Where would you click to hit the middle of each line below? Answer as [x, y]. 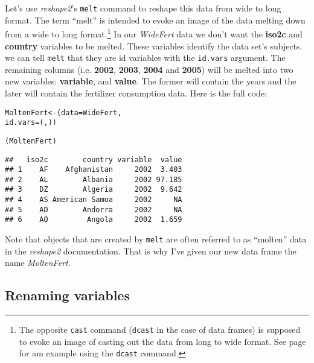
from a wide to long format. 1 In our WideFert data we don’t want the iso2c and [154, 33]
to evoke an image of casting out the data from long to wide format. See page [162, 341]
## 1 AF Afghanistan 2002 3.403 [94, 170]
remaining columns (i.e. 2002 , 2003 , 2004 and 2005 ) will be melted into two [149, 69]
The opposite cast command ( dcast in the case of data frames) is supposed [160, 330]
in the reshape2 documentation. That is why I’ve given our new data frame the [151, 251]
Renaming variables [67, 295]
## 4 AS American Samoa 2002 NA [94, 200]
